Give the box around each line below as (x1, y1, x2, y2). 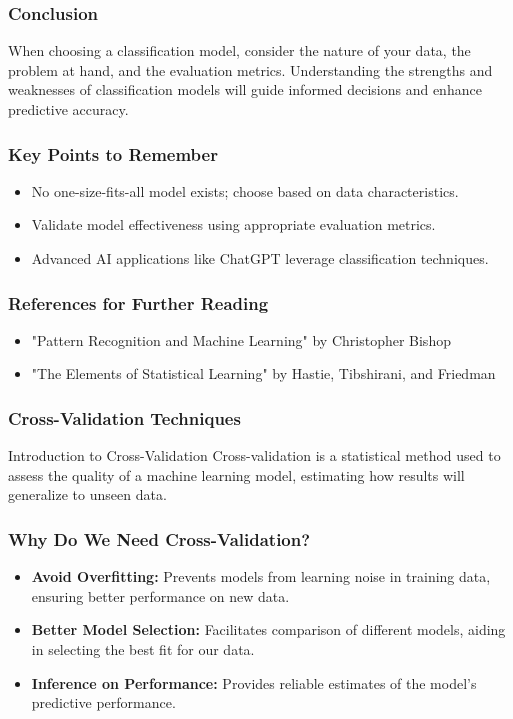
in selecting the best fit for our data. (31, 639, 255, 659)
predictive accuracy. (8, 99, 129, 119)
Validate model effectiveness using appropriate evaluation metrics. (31, 214, 436, 235)
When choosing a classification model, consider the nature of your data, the (8, 40, 471, 61)
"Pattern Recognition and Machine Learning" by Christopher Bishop (31, 329, 451, 350)
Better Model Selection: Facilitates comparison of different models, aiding (31, 619, 506, 640)
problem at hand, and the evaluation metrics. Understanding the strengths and (8, 59, 493, 80)
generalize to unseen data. (8, 484, 167, 505)
